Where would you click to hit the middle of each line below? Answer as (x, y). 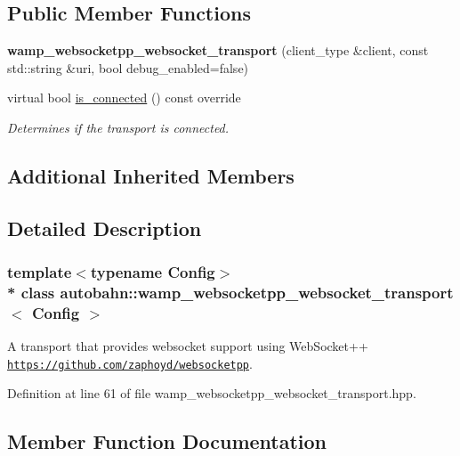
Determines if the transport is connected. (118, 127)
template (40, 272)
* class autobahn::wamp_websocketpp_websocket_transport (230, 292)
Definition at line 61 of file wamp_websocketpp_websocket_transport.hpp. (212, 393)
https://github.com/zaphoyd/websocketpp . (130, 363)
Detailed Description (105, 228)
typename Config (153, 272)
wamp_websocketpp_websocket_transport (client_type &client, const (218, 50)
